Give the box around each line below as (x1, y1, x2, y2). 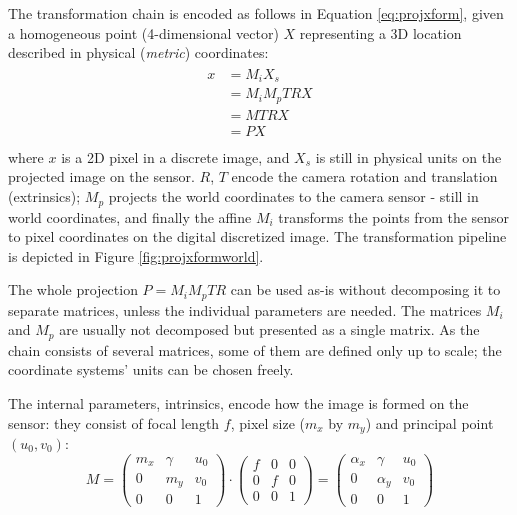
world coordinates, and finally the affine (8, 206, 252, 227)
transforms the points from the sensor (278, 206, 510, 227)
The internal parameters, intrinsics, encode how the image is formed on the (8, 392, 469, 413)
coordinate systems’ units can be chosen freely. (8, 359, 294, 380)
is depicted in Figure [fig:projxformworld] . (8, 245, 264, 266)
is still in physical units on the (315, 146, 502, 167)
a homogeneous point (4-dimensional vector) (8, 22, 279, 43)
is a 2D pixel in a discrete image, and (61, 146, 290, 167)
